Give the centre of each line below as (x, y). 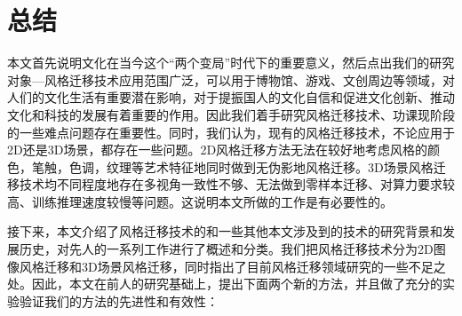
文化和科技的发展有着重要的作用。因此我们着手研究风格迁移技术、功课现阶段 (231, 114)
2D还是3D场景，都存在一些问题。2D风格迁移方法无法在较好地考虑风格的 (218, 150)
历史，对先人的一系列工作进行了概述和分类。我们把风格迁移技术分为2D (226, 249)
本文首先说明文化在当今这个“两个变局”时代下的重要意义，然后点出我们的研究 (231, 63)
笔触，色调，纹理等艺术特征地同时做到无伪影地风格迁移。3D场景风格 (232, 166)
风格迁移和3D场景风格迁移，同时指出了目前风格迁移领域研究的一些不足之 (232, 266)
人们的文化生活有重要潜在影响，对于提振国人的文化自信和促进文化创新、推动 (231, 97)
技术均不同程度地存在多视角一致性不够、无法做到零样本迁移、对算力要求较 (237, 184)
